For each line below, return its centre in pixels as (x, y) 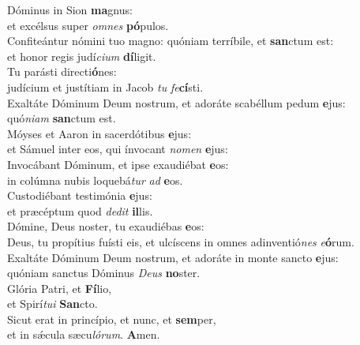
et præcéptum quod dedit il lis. (80, 210)
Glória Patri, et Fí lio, (60, 288)
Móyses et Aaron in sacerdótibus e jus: (99, 133)
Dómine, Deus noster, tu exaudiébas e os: (106, 226)
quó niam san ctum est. (62, 118)
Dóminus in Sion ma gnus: (70, 9)
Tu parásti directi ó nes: (62, 71)
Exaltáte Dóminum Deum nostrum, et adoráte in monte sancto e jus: (173, 257)
